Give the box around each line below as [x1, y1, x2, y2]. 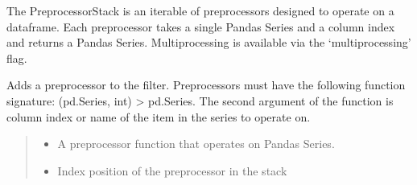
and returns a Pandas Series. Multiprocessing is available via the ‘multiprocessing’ [6, 34, 411, 51]
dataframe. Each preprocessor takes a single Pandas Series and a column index [6, 18, 395, 35]
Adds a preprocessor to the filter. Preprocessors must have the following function [6, 76, 406, 93]
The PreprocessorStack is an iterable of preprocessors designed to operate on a [6, 2, 394, 18]
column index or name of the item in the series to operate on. [6, 108, 311, 125]
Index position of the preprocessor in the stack [57, 162, 287, 179]
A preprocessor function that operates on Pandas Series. [57, 135, 335, 152]
